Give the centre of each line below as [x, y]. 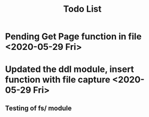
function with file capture [58, 80]
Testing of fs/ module [38, 108]
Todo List [82, 9]
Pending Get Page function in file [74, 36]
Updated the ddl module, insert [70, 69]
